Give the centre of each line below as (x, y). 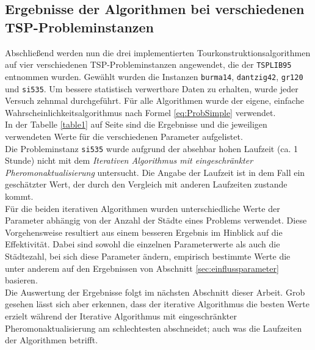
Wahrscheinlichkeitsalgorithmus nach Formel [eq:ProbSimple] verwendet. (140, 112)
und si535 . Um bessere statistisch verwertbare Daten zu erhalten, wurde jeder (152, 88)
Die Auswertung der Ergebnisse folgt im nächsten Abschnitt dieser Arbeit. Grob (155, 292)
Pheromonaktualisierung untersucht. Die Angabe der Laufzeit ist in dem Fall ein (155, 172)
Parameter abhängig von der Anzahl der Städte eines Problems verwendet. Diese (156, 220)
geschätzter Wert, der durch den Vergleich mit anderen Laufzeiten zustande (146, 184)
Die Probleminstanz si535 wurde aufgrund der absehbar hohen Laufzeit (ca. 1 (152, 148)
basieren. (21, 280)
